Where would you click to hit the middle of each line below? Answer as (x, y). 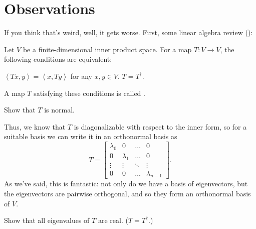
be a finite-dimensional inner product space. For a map (107, 49)
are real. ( (113, 220)
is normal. (59, 110)
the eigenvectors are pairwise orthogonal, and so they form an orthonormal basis (127, 193)
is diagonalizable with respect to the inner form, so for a (160, 126)
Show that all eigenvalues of (47, 220)
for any (81, 76)
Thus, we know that (35, 126)
